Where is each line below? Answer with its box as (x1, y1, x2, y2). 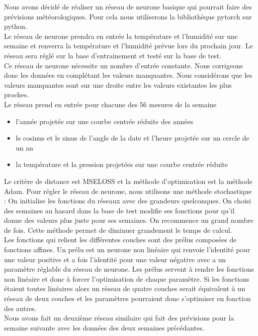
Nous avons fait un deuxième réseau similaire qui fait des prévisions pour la (4, 313, 234, 323)
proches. (4, 89, 29, 100)
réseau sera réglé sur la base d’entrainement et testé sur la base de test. (4, 50, 222, 60)
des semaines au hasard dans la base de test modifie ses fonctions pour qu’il (4, 205, 235, 215)
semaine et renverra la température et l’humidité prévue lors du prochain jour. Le (4, 40, 253, 51)
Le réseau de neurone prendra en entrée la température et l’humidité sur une (4, 30, 238, 41)
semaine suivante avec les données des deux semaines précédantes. (4, 322, 205, 333)
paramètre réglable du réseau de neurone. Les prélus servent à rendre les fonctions (4, 264, 254, 274)
